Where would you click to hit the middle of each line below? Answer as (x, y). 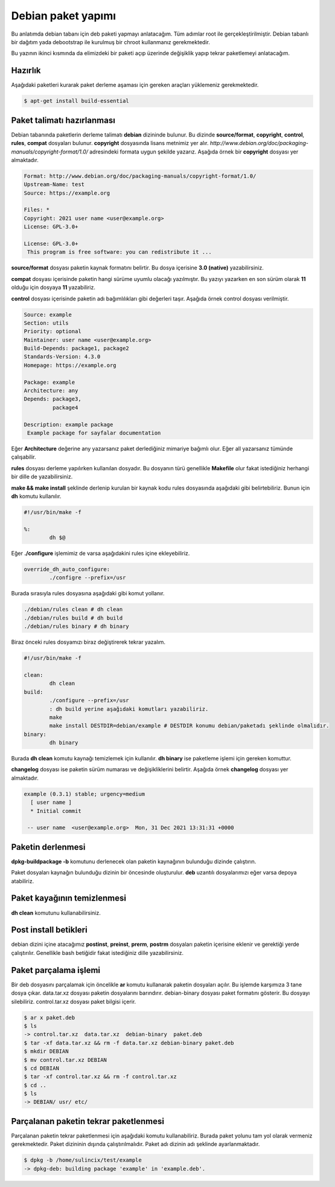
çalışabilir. (24, 457)
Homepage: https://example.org (70, 365)
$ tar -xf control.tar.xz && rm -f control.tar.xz (101, 1077)
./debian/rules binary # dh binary (76, 626)
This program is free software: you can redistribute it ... (120, 252)
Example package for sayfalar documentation (94, 433)
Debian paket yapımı (64, 16)
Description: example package (69, 424)
